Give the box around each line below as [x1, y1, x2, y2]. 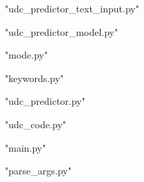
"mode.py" [5, 48, 48, 62]
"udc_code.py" [5, 117, 67, 131]
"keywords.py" [5, 70, 64, 85]
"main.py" [5, 140, 46, 154]
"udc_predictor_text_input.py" [5, 1, 139, 15]
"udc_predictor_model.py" [5, 24, 119, 39]
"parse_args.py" [5, 163, 72, 178]
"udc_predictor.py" [5, 94, 85, 108]
